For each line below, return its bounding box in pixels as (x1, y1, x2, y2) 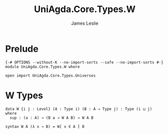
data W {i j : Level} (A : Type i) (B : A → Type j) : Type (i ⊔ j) (5, 106, 152, 111)
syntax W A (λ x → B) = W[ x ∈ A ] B (5, 124, 85, 129)
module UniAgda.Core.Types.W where (5, 64, 80, 69)
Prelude (5, 43, 39, 54)
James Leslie (71, 20, 99, 26)
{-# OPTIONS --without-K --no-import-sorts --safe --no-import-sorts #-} (5, 59, 164, 65)
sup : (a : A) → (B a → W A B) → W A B (10, 115, 94, 120)
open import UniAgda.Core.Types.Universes (5, 73, 96, 78)
